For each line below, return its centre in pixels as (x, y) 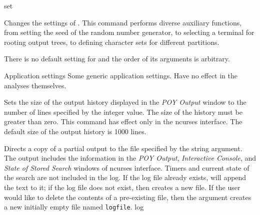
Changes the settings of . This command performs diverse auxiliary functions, (123, 22)
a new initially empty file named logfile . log (74, 207)
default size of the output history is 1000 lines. (75, 131)
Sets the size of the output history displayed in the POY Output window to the (125, 102)
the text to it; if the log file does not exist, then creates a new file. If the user (122, 187)
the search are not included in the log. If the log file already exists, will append (125, 177)
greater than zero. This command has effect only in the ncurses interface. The (123, 121)
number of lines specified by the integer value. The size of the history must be (123, 111)
